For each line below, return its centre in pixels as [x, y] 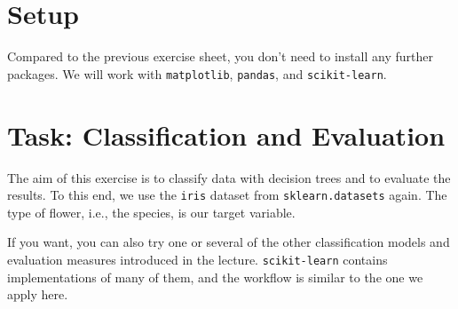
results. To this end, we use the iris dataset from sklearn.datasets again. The [227, 195]
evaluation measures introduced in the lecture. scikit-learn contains [197, 259]
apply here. [38, 294]
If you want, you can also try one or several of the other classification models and [229, 242]
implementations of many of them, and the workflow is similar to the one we [215, 277]
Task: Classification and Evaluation [226, 135]
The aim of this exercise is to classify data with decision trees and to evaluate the [229, 177]
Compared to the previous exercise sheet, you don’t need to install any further [221, 56]
